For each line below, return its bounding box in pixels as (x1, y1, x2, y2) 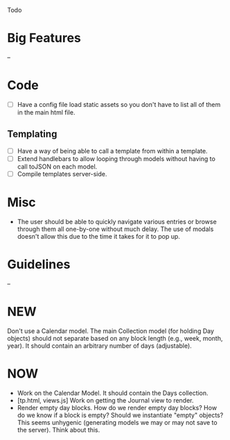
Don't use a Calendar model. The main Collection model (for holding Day (7, 326, 215, 335)
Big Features (7, 31, 82, 46)
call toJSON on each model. (17, 162, 98, 171)
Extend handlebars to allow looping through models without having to (17, 154, 216, 162)
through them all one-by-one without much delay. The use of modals (17, 225, 214, 233)
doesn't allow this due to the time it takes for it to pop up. (17, 232, 180, 240)
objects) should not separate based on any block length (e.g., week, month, (7, 334, 223, 342)
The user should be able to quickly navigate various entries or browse (17, 217, 217, 226)
